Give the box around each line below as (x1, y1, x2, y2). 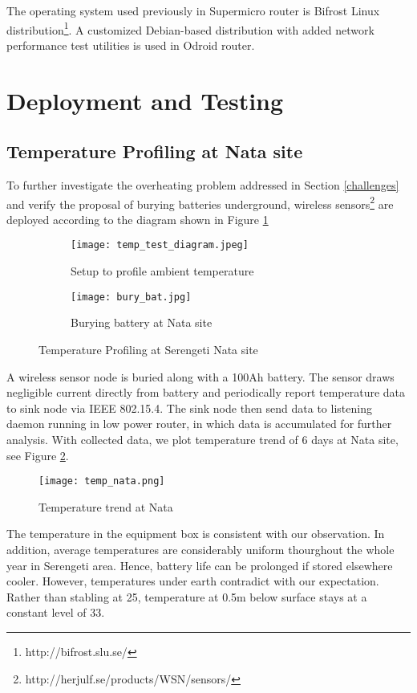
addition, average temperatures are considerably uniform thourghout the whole (6, 540, 395, 557)
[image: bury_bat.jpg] (71, 291, 192, 303)
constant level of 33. (6, 604, 105, 621)
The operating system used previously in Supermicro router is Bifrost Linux (6, 2, 380, 18)
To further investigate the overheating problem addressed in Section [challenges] (6, 177, 399, 194)
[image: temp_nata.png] (38, 475, 165, 487)
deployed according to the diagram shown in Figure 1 (6, 210, 269, 227)
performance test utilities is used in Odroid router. (6, 36, 255, 53)
